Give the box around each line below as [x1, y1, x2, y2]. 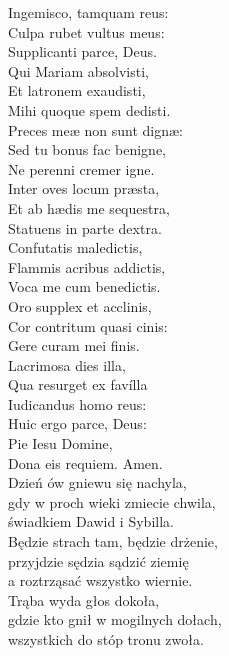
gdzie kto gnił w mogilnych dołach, [8, 609, 222, 630]
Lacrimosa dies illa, [8, 354, 126, 375]
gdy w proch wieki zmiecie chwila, [8, 491, 216, 512]
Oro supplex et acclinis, [8, 295, 152, 316]
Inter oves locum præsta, [8, 178, 160, 199]
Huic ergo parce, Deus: [8, 413, 147, 434]
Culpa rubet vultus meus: [8, 21, 165, 42]
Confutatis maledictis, [8, 237, 143, 258]
